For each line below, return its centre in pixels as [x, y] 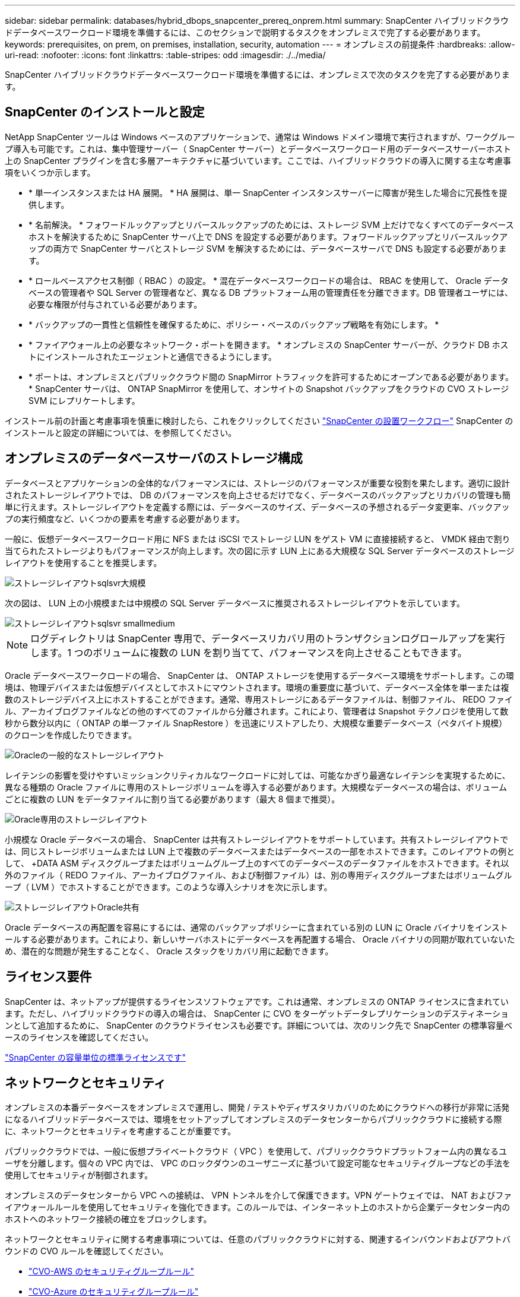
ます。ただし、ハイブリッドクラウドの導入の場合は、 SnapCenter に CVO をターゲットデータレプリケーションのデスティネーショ [257, 1013]
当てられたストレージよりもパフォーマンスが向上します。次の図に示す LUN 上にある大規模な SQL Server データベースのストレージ [260, 551]
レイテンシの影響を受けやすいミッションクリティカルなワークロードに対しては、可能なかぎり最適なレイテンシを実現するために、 [258, 775]
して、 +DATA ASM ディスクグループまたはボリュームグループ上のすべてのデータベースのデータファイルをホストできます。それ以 [257, 863]
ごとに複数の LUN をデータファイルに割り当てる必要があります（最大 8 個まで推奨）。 [172, 799]
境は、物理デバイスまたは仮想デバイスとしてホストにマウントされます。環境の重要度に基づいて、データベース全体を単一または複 [257, 687]
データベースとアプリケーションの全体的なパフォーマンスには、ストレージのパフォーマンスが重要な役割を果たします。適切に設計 [257, 483]
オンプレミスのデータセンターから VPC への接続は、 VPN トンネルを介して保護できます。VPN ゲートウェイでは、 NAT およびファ [259, 1195]
